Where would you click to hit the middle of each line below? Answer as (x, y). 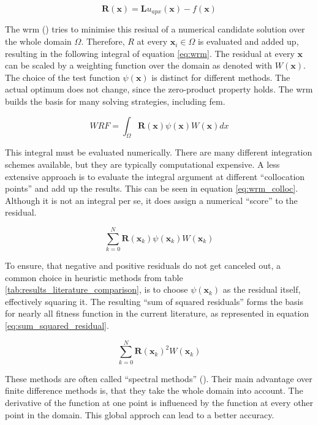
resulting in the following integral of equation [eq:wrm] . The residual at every (150, 53)
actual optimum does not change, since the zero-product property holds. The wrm (159, 89)
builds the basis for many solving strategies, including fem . (115, 101)
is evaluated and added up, (248, 41)
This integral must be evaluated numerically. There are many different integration (159, 152)
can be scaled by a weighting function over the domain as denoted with (139, 65)
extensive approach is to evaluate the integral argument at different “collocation (155, 176)
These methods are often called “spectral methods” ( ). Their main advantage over (159, 378)
